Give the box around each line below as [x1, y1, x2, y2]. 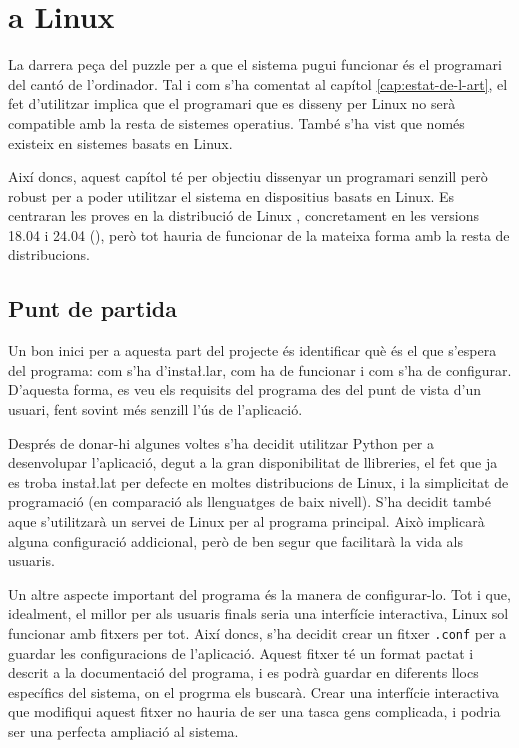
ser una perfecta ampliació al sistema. [8, 721, 239, 742]
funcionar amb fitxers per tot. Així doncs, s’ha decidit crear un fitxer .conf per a [8, 622, 507, 643]
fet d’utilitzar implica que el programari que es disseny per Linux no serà [8, 93, 456, 114]
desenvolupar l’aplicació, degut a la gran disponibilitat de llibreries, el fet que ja [8, 452, 498, 473]
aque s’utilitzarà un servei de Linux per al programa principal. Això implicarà [8, 511, 485, 532]
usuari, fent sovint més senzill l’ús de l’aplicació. [8, 399, 303, 420]
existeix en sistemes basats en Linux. [8, 132, 233, 153]
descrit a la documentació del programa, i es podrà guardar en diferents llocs [8, 662, 479, 683]
